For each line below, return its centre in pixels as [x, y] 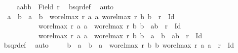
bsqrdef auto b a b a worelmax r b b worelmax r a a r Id [119, 45]
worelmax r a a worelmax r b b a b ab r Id [120, 35]
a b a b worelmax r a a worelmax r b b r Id [91, 16]
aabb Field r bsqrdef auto [65, 6]
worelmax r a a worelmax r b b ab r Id [110, 26]
